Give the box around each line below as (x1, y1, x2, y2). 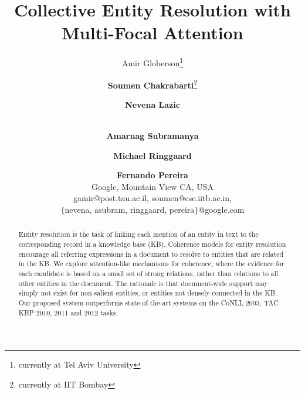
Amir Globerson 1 (121, 55, 184, 69)
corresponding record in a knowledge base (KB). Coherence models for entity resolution (18, 239, 286, 249)
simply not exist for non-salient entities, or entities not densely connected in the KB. (18, 288, 277, 298)
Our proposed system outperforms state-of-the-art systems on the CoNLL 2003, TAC (18, 297, 279, 307)
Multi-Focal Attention (62, 21, 243, 45)
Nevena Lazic (125, 98, 180, 110)
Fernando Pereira (117, 169, 188, 181)
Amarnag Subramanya (106, 130, 199, 141)
